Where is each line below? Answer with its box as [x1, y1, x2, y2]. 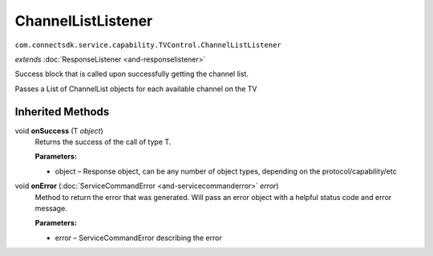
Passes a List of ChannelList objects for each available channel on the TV [14, 84, 257, 94]
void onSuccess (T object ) [14, 126, 103, 135]
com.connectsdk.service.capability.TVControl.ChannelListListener [14, 40, 282, 50]
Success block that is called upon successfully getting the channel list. [14, 69, 249, 79]
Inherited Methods [14, 105, 110, 118]
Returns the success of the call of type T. [34, 137, 172, 147]
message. [34, 203, 67, 213]
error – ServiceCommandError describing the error [55, 233, 222, 242]
